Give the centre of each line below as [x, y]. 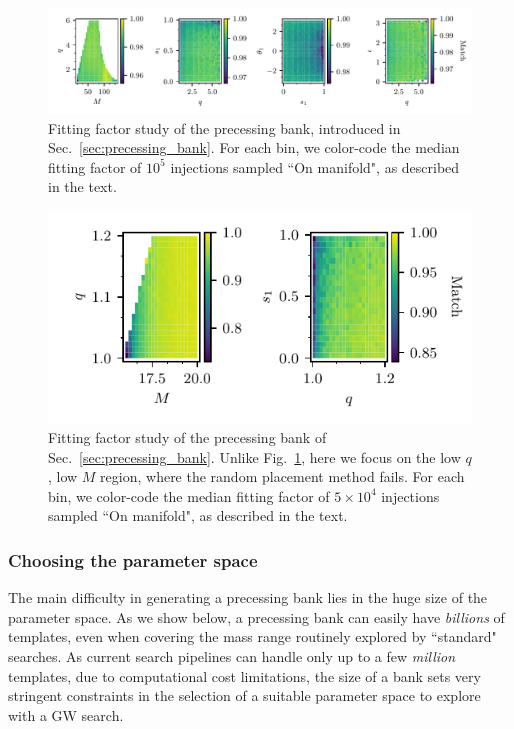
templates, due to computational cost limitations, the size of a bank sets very [244, 675]
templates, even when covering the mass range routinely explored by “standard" [252, 636]
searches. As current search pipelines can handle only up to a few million [232, 655]
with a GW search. [66, 714]
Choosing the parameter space [133, 559]
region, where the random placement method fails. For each [282, 476]
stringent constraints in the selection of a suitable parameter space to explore [244, 695]
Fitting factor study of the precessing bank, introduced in [224, 127]
